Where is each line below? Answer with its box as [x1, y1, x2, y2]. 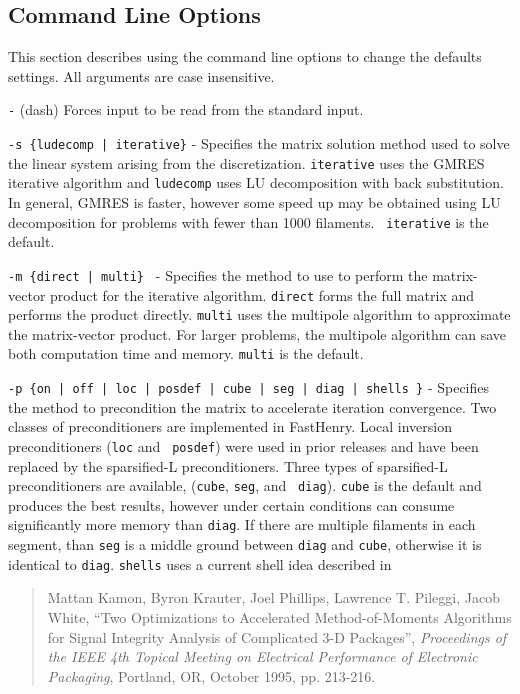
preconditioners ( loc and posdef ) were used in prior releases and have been [8, 435, 479, 456]
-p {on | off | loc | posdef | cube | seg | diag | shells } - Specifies [8, 377, 490, 398]
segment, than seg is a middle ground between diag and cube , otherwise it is [8, 534, 482, 555]
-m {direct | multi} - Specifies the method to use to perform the [8, 264, 428, 285]
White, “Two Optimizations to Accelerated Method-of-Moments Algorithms [47, 606, 512, 627]
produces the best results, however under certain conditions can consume [8, 494, 455, 515]
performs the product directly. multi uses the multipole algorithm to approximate [8, 304, 511, 325]
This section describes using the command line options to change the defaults [8, 46, 482, 67]
